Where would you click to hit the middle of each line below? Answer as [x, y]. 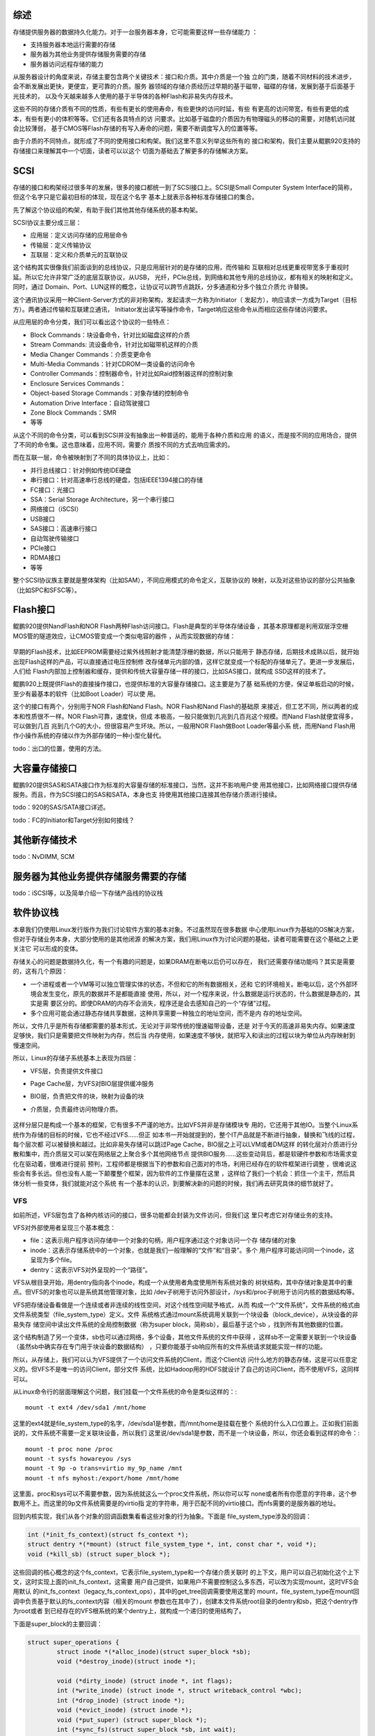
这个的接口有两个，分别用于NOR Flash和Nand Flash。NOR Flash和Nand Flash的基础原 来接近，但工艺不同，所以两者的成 [186, 707]
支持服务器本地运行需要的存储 [73, 44]
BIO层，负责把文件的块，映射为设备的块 [87, 1096]
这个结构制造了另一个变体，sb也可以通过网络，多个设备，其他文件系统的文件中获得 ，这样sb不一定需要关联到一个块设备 [185, 1337]
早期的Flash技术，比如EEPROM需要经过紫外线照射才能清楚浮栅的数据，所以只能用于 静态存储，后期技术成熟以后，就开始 [186, 652]
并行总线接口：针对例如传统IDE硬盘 [81, 470]
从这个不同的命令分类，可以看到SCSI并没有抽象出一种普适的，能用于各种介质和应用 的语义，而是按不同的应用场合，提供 [185, 435]
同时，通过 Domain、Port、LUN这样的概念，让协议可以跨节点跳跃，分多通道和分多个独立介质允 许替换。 [162, 287]
